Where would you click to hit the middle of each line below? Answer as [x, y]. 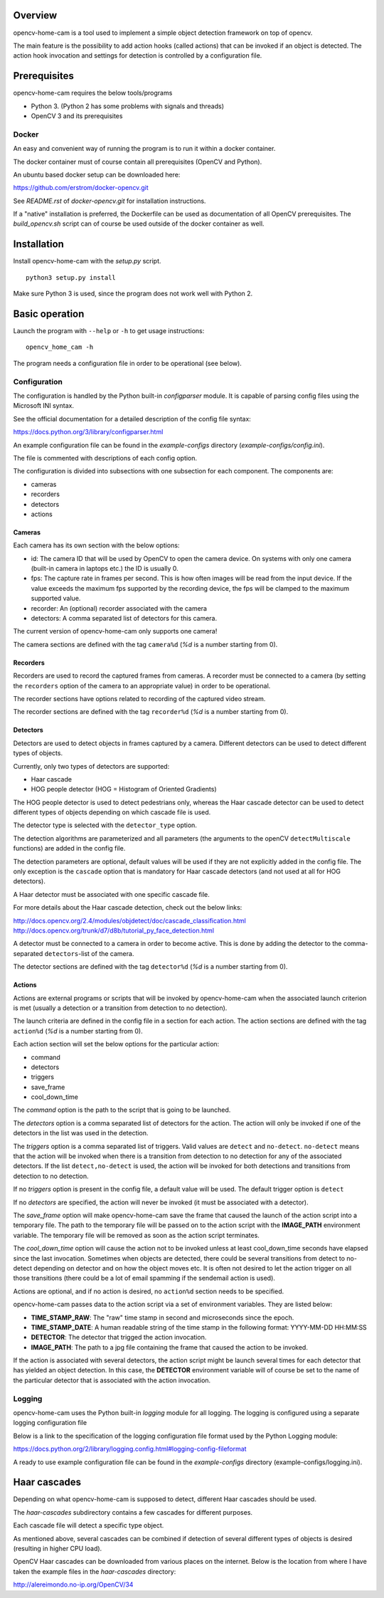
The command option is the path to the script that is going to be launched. [122, 1110]
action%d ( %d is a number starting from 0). [78, 1031]
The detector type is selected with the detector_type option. [105, 825]
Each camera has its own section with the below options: [96, 545]
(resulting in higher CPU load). [58, 1549]
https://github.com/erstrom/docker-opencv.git [81, 188]
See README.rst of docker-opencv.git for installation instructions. [110, 201]
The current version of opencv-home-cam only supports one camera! [115, 631]
